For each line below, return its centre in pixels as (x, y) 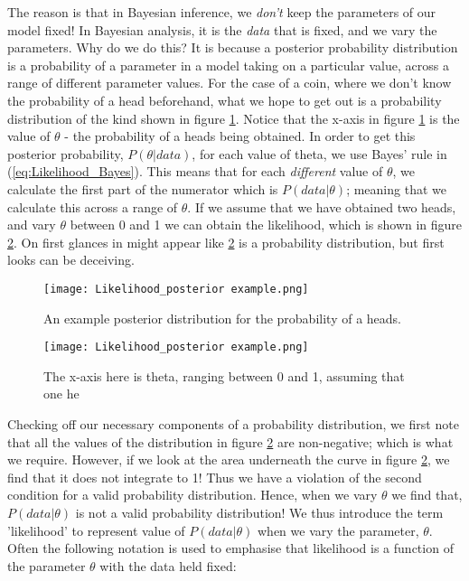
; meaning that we (396, 188)
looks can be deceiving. (71, 260)
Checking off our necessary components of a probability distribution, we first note (233, 424)
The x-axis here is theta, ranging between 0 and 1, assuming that (224, 375)
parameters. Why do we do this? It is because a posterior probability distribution (233, 47)
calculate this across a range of (93, 206)
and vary (32, 225)
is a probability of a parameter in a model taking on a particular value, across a (228, 65)
